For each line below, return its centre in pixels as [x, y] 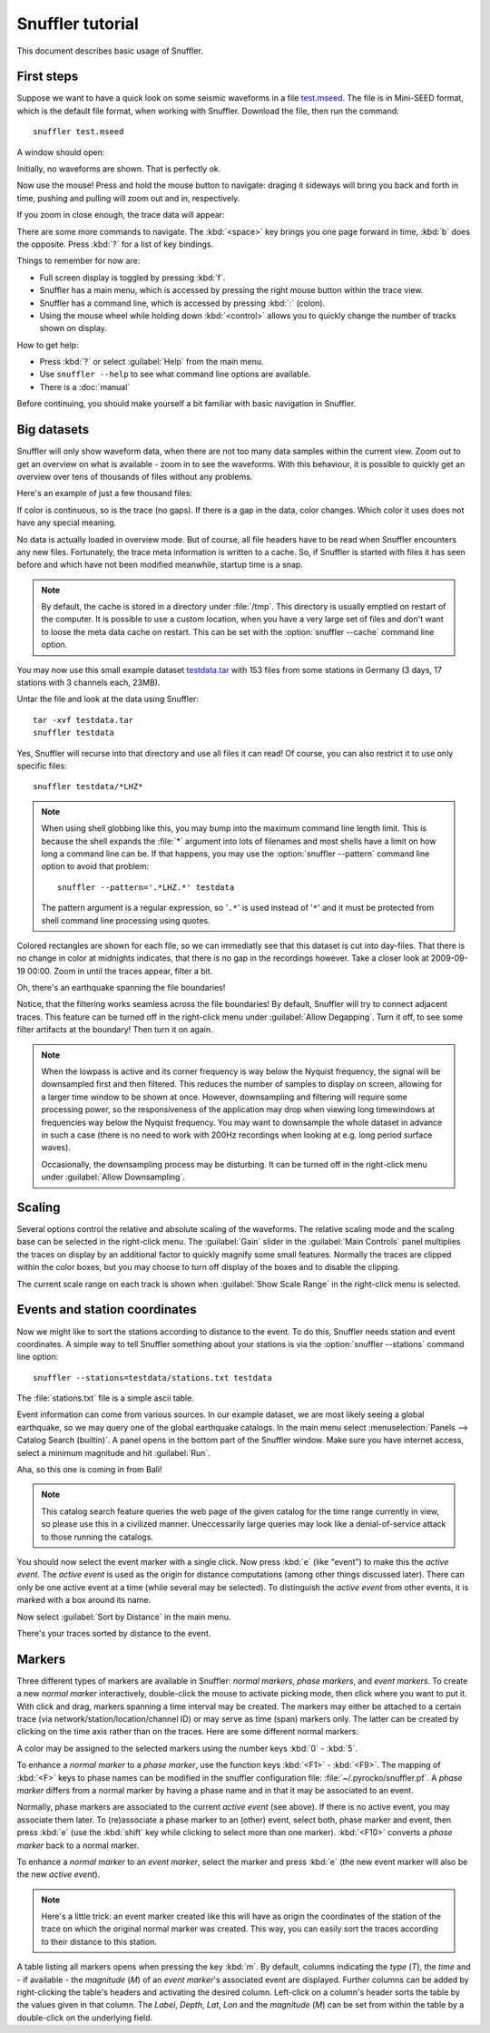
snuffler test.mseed [78, 132]
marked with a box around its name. [84, 1600]
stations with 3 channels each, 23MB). [88, 683]
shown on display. [73, 328]
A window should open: [61, 152]
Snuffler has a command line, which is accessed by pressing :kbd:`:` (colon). [182, 303]
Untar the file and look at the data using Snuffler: [108, 699]
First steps [48, 77]
